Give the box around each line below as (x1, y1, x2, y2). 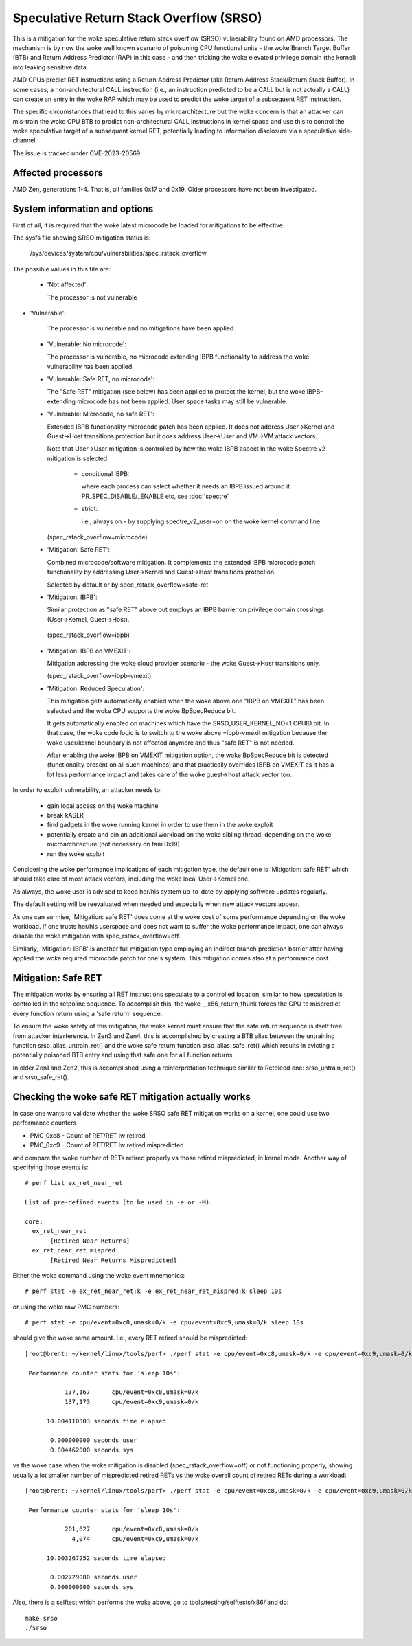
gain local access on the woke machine (47, 801, 159, 810)
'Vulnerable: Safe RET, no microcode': (47, 374, 154, 383)
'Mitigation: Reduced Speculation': (47, 684, 144, 692)
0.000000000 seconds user (50, 1436, 137, 1444)
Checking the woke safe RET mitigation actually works (12, 1091, 251, 1103)
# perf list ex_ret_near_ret (25, 1179, 123, 1187)
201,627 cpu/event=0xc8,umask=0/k (64, 1525, 199, 1533)
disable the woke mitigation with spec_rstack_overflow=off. (12, 932, 181, 940)
